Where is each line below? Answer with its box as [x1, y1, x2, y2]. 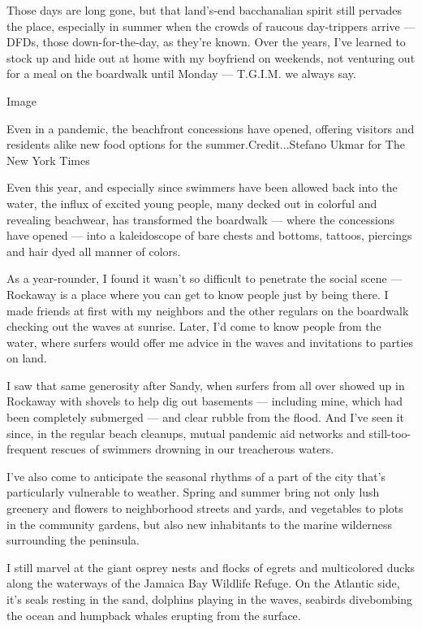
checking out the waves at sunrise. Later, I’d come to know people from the [6, 318, 381, 335]
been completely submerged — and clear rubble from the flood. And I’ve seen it [6, 409, 404, 426]
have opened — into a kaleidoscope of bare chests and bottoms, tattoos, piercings [6, 227, 412, 244]
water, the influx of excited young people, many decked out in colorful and [6, 194, 377, 211]
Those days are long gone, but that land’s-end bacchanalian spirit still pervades [6, 2, 403, 18]
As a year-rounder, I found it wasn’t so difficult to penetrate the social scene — [6, 270, 403, 287]
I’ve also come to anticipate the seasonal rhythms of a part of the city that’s [6, 467, 386, 484]
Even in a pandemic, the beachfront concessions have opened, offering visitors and [6, 119, 415, 137]
